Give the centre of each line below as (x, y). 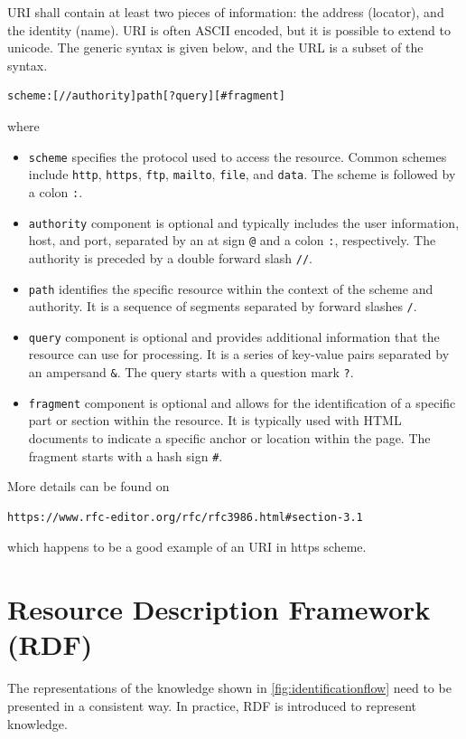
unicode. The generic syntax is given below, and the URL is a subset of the (215, 47)
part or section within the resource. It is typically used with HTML (215, 420)
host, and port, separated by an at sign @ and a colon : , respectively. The (232, 240)
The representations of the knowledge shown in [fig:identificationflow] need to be (229, 688)
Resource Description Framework (219, 609)
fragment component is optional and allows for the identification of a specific (242, 402)
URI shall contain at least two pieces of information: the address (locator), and (226, 12)
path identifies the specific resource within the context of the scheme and (231, 288)
